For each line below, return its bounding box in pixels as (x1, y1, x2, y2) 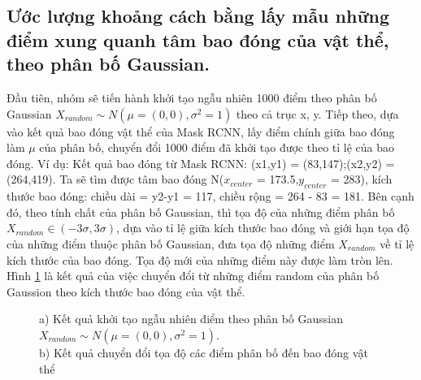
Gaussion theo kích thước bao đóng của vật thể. (7, 283, 245, 300)
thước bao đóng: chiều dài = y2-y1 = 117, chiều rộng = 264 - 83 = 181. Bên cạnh (7, 188, 414, 205)
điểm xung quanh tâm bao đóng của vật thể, (7, 27, 389, 52)
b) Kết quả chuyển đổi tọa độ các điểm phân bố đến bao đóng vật (39, 343, 368, 361)
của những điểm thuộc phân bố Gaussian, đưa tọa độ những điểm (7, 235, 335, 252)
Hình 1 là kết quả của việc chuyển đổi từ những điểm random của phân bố (7, 267, 380, 284)
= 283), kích (330, 171, 393, 188)
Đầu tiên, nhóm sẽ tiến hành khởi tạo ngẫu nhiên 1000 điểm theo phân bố (7, 89, 377, 106)
